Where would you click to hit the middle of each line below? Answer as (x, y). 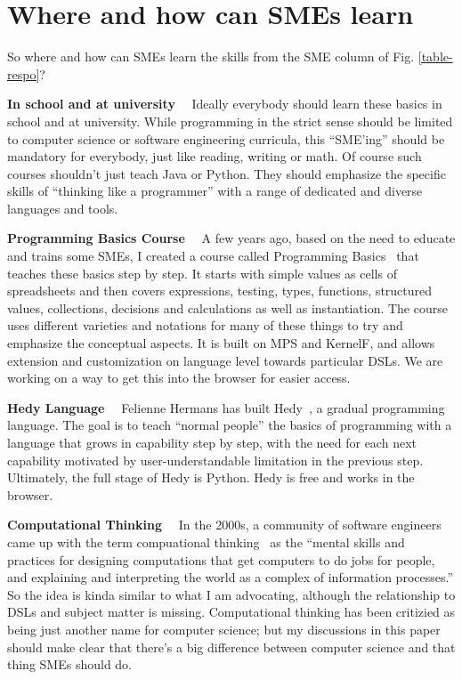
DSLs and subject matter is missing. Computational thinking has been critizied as (231, 612)
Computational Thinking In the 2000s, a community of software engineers (224, 525)
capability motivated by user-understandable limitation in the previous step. (215, 460)
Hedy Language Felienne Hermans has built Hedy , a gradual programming (226, 407)
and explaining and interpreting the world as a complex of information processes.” (231, 577)
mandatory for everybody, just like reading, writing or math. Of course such (215, 156)
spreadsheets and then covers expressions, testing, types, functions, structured (220, 291)
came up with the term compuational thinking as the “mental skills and (206, 542)
